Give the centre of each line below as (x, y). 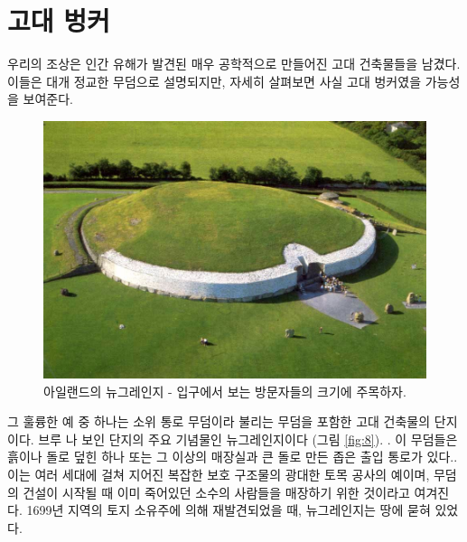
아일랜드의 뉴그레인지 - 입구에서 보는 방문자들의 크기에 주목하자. (225, 391)
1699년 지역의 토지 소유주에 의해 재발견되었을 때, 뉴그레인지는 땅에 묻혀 (229, 510)
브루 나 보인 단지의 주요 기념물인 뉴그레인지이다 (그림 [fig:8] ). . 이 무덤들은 (248, 439)
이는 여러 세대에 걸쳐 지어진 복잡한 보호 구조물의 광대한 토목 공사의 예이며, (219, 474)
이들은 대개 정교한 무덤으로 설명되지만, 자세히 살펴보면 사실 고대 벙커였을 (215, 81)
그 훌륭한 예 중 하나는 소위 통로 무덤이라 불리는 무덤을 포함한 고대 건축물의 (219, 421)
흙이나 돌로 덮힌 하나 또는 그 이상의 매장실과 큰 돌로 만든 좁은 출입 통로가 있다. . (233, 457)
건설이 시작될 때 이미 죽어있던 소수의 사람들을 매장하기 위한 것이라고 (216, 492)
